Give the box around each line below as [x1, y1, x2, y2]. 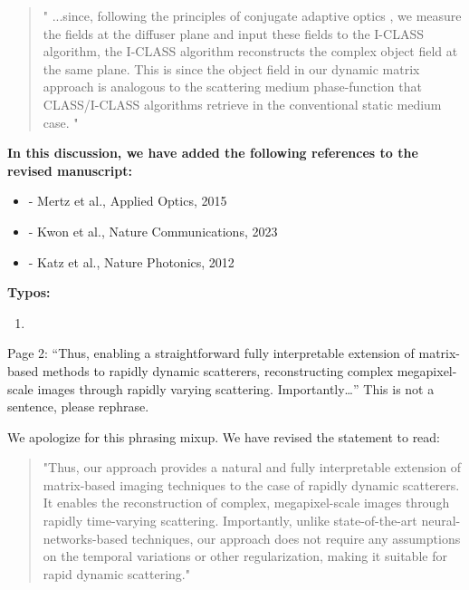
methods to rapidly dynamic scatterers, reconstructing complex [42, 361, 394, 380]
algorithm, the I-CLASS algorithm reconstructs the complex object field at [43, 42, 458, 61]
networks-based [43, 528, 128, 547]
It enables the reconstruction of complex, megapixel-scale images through [43, 493, 450, 512]
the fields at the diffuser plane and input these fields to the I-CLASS [43, 24, 424, 43]
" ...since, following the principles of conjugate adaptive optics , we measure [43, 6, 462, 24]
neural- [421, 511, 461, 530]
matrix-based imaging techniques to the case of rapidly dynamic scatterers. [43, 475, 460, 494]
